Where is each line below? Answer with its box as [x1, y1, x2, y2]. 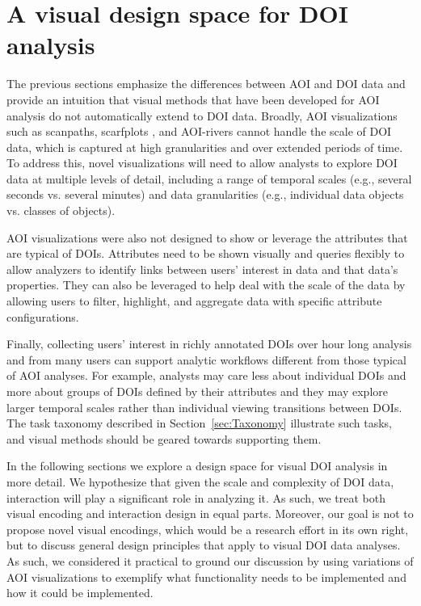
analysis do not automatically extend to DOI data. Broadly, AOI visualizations [6, 107, 398, 124]
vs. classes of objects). [6, 202, 116, 219]
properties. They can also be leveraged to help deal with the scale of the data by [6, 276, 406, 293]
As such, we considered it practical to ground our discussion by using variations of [6, 552, 414, 569]
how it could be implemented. [6, 584, 154, 601]
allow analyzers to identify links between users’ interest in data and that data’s [6, 260, 398, 277]
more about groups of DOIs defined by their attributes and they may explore [6, 383, 388, 399]
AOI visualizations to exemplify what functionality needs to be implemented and [6, 568, 406, 585]
